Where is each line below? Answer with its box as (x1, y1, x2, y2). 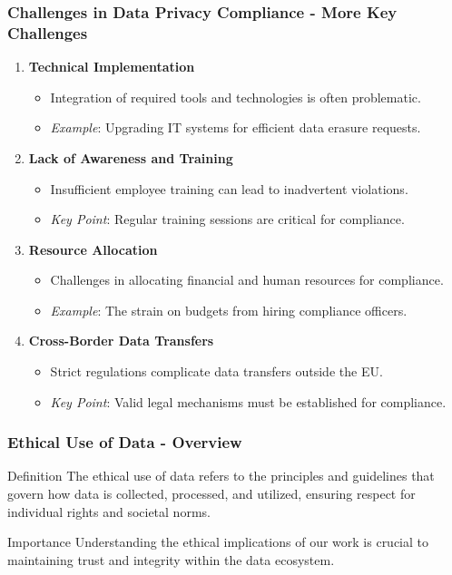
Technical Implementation (28, 57, 195, 76)
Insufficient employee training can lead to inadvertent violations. (50, 179, 408, 198)
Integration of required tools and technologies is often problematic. (50, 87, 421, 106)
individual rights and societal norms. (7, 502, 211, 521)
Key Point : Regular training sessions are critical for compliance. (50, 210, 405, 229)
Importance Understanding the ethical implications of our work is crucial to (7, 532, 429, 551)
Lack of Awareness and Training (28, 148, 233, 167)
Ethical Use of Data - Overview (7, 431, 242, 453)
